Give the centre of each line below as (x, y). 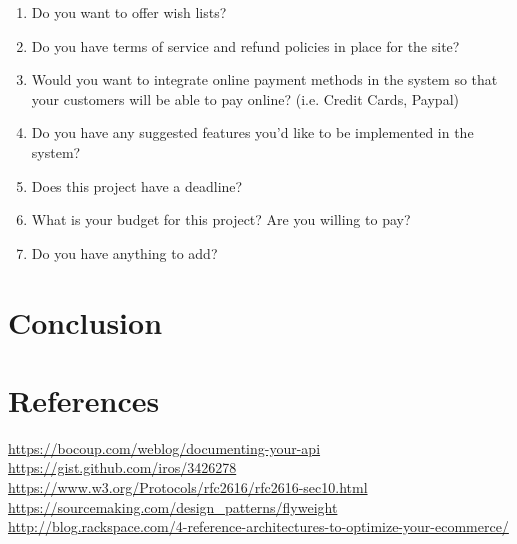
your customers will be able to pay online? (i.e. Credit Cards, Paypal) (245, 98)
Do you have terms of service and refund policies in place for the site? (245, 45)
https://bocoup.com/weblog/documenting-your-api (164, 447)
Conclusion (85, 321)
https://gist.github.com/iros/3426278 (122, 467)
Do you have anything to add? (124, 252)
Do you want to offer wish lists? (129, 12)
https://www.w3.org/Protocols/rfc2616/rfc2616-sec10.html (188, 487)
